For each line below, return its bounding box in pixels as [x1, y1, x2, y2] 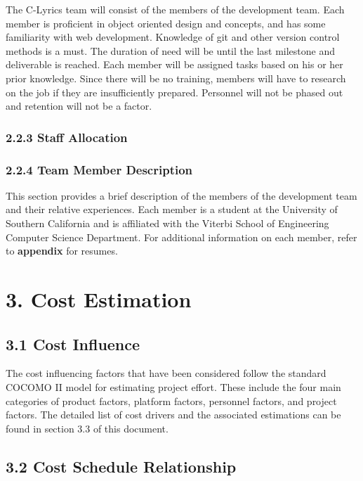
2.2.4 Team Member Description [6, 160, 193, 178]
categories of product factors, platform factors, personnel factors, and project [6, 393, 337, 408]
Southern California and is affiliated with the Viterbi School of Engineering [6, 216, 329, 230]
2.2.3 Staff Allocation [6, 128, 128, 146]
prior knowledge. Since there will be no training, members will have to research [6, 70, 346, 85]
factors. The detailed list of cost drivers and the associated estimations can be [6, 407, 341, 422]
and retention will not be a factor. [6, 98, 152, 113]
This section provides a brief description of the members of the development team [6, 188, 357, 203]
